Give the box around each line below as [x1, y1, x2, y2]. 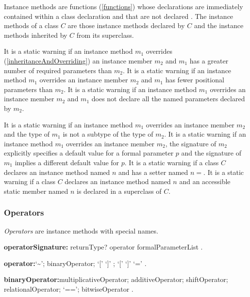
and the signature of [181, 148, 241, 158]
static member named [4, 186, 68, 196]
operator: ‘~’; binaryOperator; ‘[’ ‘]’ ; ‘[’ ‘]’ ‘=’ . [4, 258, 147, 268]
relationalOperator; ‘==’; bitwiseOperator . [4, 283, 133, 294]
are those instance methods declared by [67, 20, 185, 31]
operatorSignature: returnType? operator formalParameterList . [4, 242, 203, 252]
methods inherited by [4, 30, 67, 40]
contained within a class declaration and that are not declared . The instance [4, 11, 233, 21]
